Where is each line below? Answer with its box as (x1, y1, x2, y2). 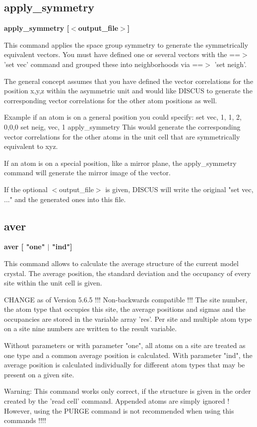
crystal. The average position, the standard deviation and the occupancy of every (4, 268, 251, 278)
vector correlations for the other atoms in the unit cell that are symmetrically (4, 131, 240, 142)
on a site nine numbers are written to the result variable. (4, 323, 177, 334)
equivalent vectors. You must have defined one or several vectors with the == (4, 49, 241, 60)
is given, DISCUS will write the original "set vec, (105, 184, 254, 194)
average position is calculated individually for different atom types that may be (4, 359, 245, 370)
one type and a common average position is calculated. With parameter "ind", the (4, 350, 253, 360)
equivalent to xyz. (4, 141, 58, 151)
